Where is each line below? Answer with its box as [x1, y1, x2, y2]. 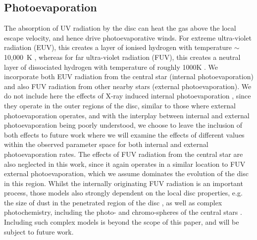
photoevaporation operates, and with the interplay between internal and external [4, 110, 250, 120]
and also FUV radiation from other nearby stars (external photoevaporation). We [4, 81, 252, 91]
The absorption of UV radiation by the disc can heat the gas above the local [4, 23, 236, 33]
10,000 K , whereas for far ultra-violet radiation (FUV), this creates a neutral [4, 51, 241, 62]
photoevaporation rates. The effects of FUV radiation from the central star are [4, 148, 243, 159]
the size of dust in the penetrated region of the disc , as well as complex [4, 197, 222, 207]
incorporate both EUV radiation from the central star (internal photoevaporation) [4, 71, 254, 82]
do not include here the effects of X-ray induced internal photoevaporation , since [4, 91, 251, 101]
